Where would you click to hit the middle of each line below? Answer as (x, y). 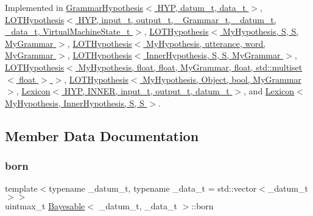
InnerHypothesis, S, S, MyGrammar (213, 55)
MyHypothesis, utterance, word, (206, 43)
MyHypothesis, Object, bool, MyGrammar (222, 79)
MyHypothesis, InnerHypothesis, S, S (75, 103)
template (21, 188)
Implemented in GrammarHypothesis (74, 7)
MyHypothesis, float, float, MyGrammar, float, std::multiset (190, 67)
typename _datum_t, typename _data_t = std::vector (153, 188)
